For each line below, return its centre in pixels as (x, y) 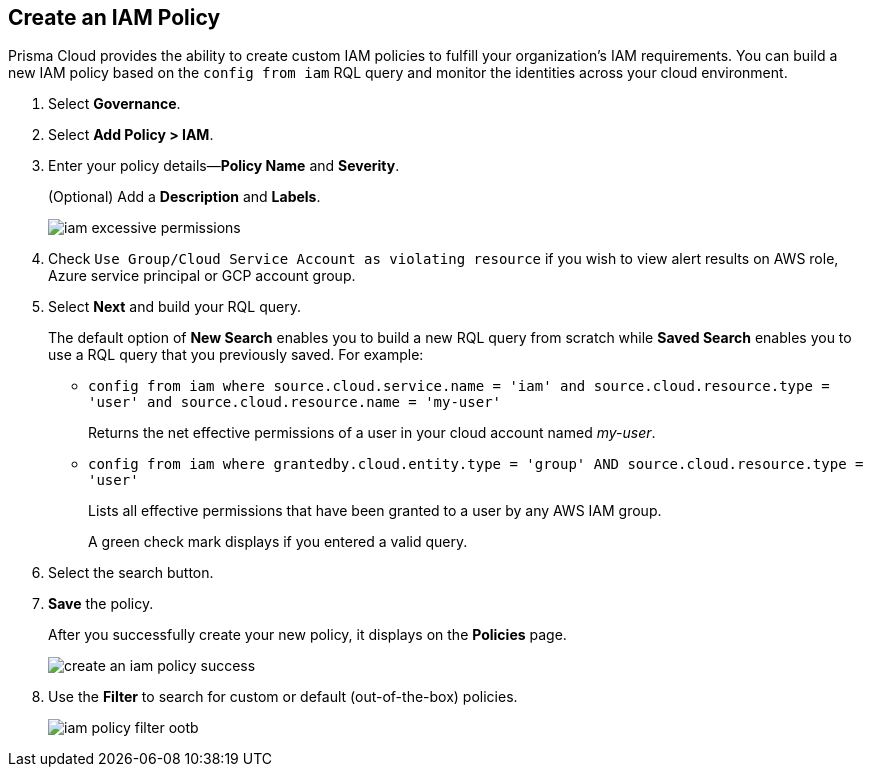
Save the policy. (101, 604)
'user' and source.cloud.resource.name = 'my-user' (295, 402)
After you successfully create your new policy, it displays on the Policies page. (307, 635)
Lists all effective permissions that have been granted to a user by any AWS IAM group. (375, 511)
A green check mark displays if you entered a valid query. (278, 542)
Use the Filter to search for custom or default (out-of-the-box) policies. (283, 697)
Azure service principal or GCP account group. (202, 276)
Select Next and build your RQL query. (174, 307)
